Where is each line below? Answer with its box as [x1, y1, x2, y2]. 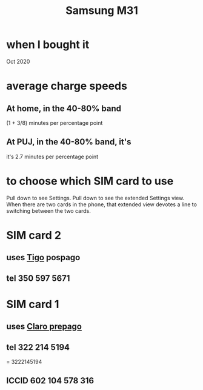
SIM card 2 [6, 228, 62, 242]
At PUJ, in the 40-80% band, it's [6, 137, 131, 147]
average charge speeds [6, 79, 127, 93]
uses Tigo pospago [6, 252, 81, 263]
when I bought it [6, 38, 90, 52]
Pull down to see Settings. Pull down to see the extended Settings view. [6, 194, 185, 201]
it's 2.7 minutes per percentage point [6, 153, 99, 160]
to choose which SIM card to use [6, 174, 174, 188]
